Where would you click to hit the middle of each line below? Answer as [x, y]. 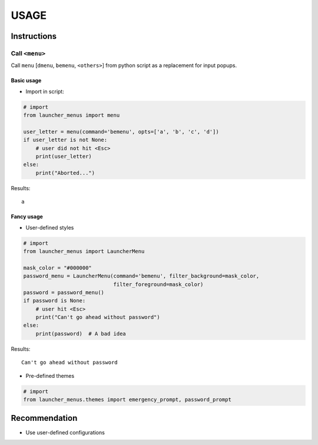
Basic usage [26, 81]
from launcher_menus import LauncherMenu [84, 251]
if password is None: [54, 301]
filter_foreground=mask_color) [158, 284]
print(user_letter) [64, 157]
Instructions [34, 36]
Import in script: [45, 91]
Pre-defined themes [50, 376]
